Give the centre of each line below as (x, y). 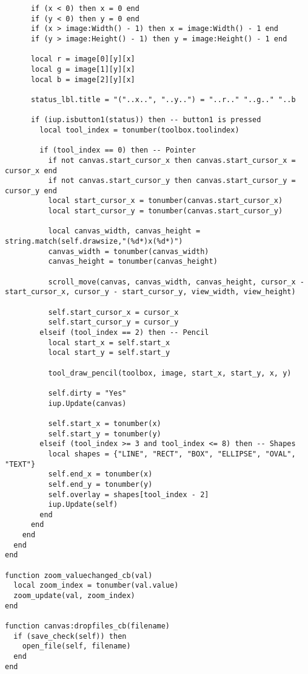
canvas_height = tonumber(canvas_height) (133, 262)
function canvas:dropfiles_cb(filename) (88, 626)
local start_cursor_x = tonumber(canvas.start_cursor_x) (166, 201)
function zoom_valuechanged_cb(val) (79, 575)
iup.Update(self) (83, 505)
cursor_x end (31, 170)
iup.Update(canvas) (87, 403)
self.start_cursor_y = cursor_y (113, 322)
